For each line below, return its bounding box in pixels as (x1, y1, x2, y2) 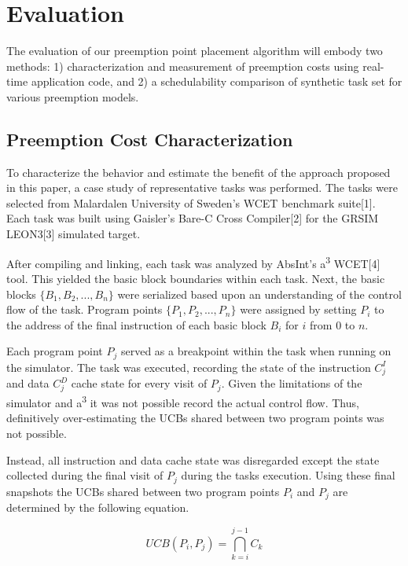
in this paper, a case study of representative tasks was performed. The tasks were (6, 179, 398, 196)
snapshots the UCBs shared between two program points (6, 483, 280, 499)
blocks (6, 285, 36, 302)
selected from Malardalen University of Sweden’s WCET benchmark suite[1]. (6, 194, 376, 211)
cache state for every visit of (71, 375, 208, 391)
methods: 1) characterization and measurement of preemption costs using (6, 57, 359, 74)
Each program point (6, 343, 103, 359)
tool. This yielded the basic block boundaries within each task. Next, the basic (6, 270, 385, 286)
